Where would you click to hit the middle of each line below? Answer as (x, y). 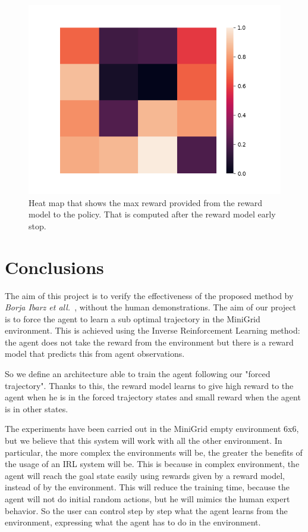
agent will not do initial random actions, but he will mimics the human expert (147, 499)
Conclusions (54, 267)
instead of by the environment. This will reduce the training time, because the (147, 487)
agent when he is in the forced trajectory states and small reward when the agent (153, 397)
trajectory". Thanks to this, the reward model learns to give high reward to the (149, 385)
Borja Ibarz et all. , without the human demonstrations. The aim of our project (150, 307)
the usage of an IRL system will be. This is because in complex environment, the (152, 464)
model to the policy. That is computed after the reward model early (152, 214)
